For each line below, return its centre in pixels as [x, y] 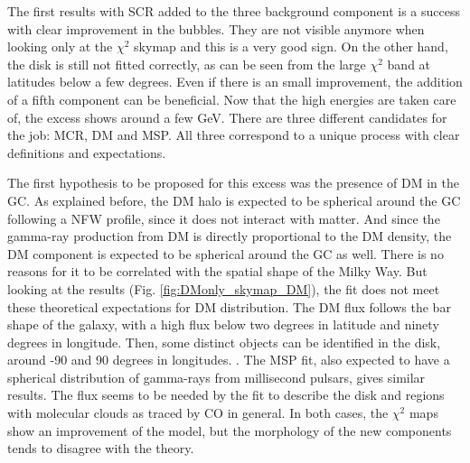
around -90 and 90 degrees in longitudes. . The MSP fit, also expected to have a [229, 360]
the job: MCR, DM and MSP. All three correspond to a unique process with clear [234, 135]
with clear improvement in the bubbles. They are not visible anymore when [216, 28]
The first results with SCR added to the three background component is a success [234, 11]
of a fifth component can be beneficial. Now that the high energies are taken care [232, 99]
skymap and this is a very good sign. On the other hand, [291, 46]
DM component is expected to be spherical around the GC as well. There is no [226, 253]
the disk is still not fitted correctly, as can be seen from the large [187, 64]
